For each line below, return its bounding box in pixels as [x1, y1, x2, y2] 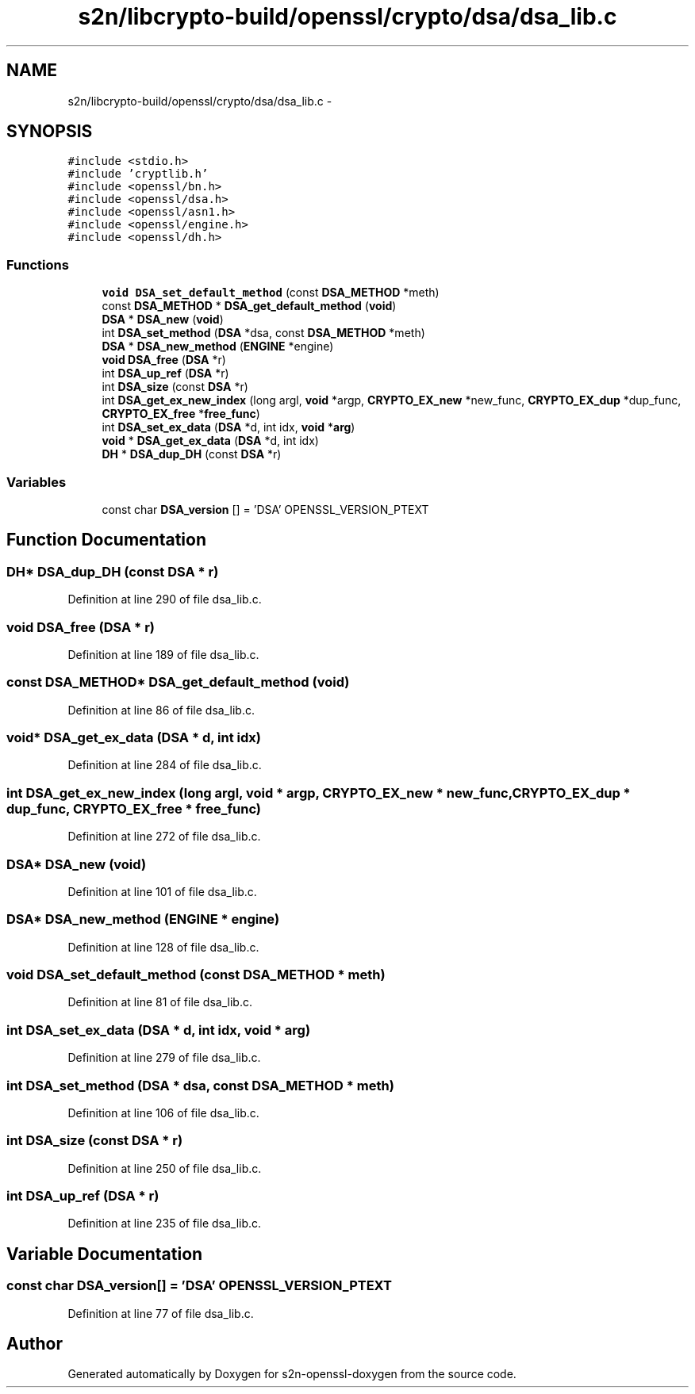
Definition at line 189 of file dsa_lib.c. [67, 647, 259, 661]
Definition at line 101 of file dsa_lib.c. [67, 884, 257, 898]
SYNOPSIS [6, 121, 93, 142]
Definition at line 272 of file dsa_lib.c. [67, 829, 261, 844]
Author [6, 1334, 63, 1354]
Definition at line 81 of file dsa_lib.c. [67, 995, 252, 1009]
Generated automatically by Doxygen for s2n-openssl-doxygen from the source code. [67, 1367, 516, 1381]
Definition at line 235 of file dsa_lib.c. [67, 1216, 262, 1231]
